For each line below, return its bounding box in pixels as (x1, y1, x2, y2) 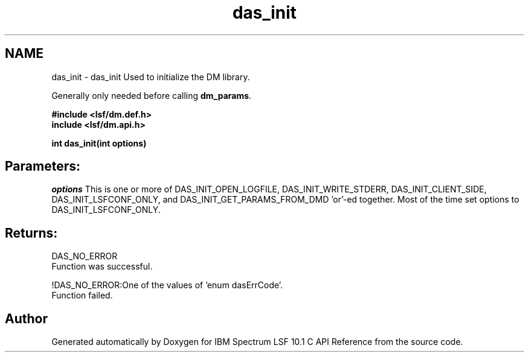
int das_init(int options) (51, 137, 147, 148)
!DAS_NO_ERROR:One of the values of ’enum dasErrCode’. (51, 280, 283, 291)
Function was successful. (51, 261, 153, 272)
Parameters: (5, 159, 80, 174)
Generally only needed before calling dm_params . (51, 90, 252, 101)
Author (5, 311, 48, 326)
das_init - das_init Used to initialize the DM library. (51, 71, 250, 82)
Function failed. (51, 290, 113, 301)
